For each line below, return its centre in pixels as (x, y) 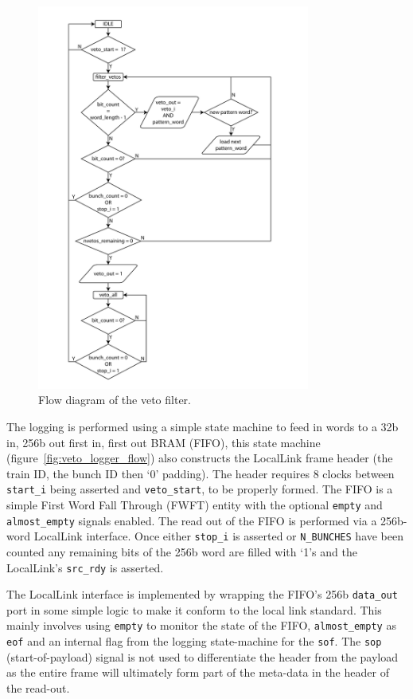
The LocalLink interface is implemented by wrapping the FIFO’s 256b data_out (202, 594)
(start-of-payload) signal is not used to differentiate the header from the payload (203, 656)
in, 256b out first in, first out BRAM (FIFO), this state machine (164, 442)
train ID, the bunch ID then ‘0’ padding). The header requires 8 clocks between (201, 473)
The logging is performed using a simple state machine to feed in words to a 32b (203, 426)
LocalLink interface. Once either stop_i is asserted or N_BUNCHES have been (219, 536)
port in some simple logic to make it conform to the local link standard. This (194, 609)
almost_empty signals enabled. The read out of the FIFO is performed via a (192, 520)
